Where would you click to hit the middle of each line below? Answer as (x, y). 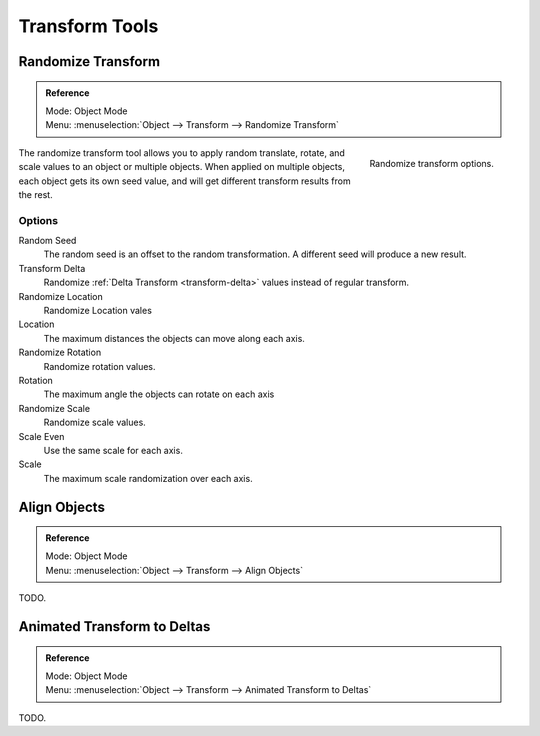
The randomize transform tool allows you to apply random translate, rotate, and (181, 152)
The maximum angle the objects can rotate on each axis (159, 394)
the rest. (36, 194)
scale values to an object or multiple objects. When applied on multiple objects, (181, 167)
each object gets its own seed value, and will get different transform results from (184, 181)
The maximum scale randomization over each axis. (148, 478)
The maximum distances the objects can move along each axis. (174, 338)
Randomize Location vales (97, 310)
